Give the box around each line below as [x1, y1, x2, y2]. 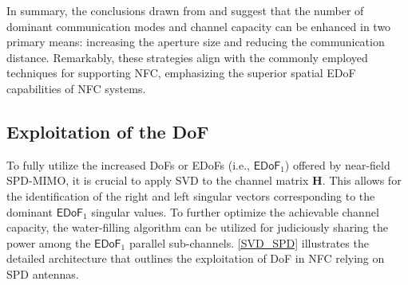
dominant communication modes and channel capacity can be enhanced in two [6, 18, 391, 34]
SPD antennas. [6, 265, 79, 282]
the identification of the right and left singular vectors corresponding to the [6, 187, 375, 204]
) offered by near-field [284, 156, 390, 173]
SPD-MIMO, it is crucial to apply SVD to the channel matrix [6, 172, 309, 189]
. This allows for [322, 172, 402, 189]
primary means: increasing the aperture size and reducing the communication [6, 33, 385, 50]
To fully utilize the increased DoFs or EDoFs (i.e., [6, 156, 251, 173]
